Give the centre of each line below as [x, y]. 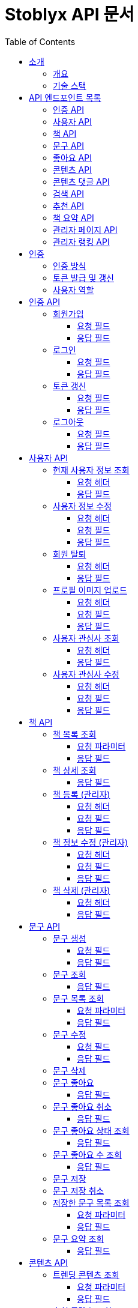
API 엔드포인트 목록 [65, 97]
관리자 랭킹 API [81, 241]
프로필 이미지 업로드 [90, 590]
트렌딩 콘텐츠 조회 [86, 1274]
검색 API [69, 193]
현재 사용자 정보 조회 [91, 470]
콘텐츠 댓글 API [81, 181]
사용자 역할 [73, 289]
